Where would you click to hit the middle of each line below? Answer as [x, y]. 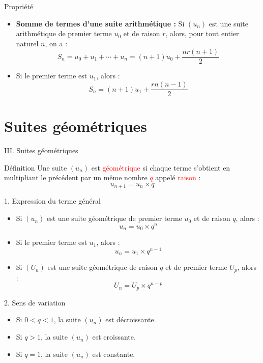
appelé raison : [178, 177]
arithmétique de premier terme [64, 33]
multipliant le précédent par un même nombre [76, 177]
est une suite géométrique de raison [103, 267]
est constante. [114, 354]
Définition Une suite [36, 167]
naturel [27, 43]
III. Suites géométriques [41, 150]
